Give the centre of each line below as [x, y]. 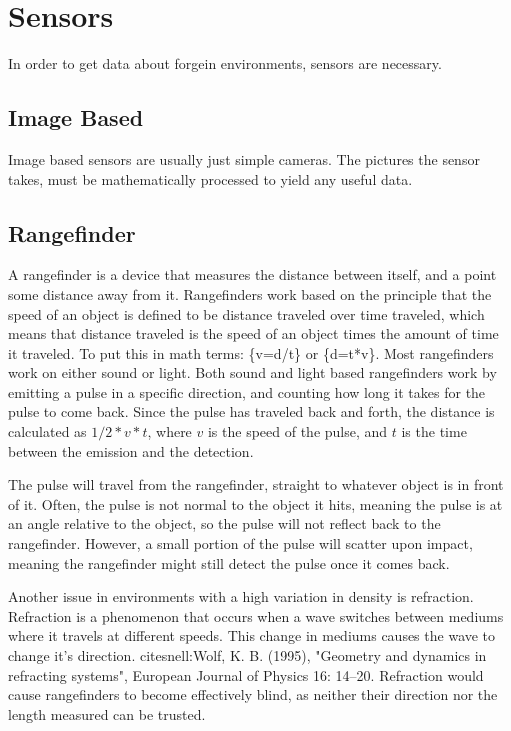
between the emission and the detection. [131, 450]
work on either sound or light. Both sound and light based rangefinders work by [252, 372]
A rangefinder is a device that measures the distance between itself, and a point [252, 274]
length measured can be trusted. [107, 713]
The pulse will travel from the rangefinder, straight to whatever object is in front [256, 484]
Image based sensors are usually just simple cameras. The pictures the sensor [244, 158]
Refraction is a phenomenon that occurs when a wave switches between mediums [256, 615]
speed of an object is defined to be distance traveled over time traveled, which [246, 313]
